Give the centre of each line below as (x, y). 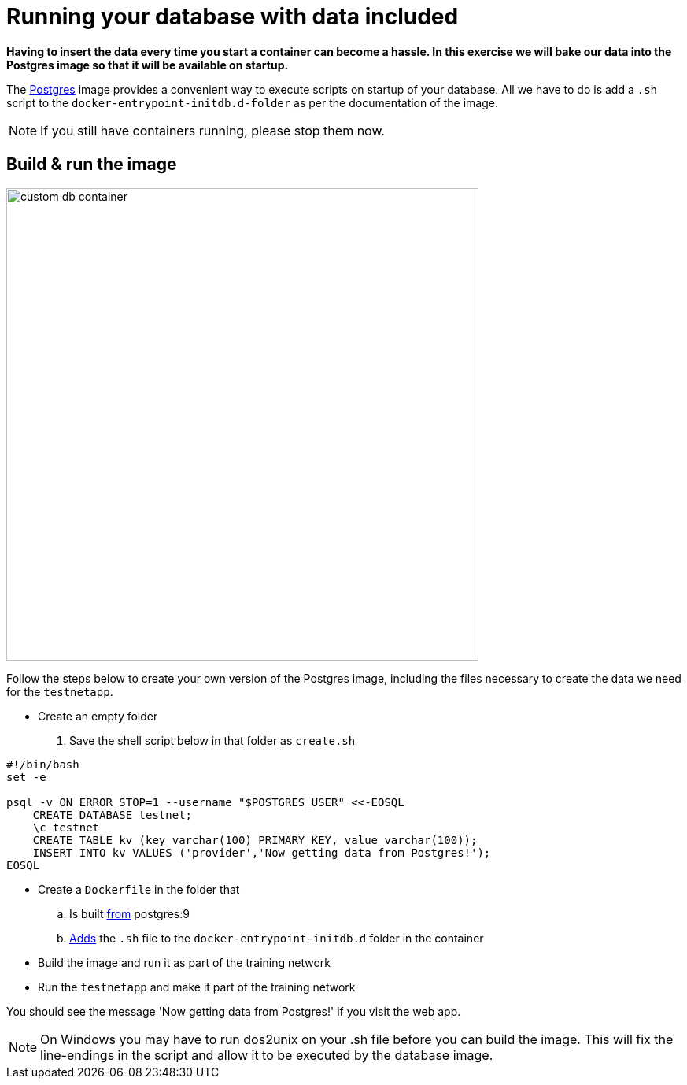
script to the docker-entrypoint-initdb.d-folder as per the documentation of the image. (252, 102)
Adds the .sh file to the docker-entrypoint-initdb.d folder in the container (277, 938)
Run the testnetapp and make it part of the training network (197, 987)
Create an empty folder (98, 716)
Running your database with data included (233, 17)
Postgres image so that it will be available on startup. (148, 65)
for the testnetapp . (60, 691)
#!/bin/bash (43, 764)
